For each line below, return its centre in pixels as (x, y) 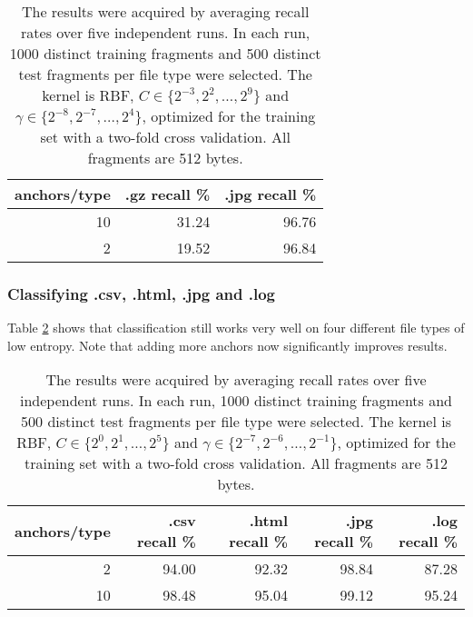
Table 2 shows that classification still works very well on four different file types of (236, 328)
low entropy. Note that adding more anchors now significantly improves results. (227, 345)
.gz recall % (168, 194)
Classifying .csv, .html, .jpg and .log (141, 293)
